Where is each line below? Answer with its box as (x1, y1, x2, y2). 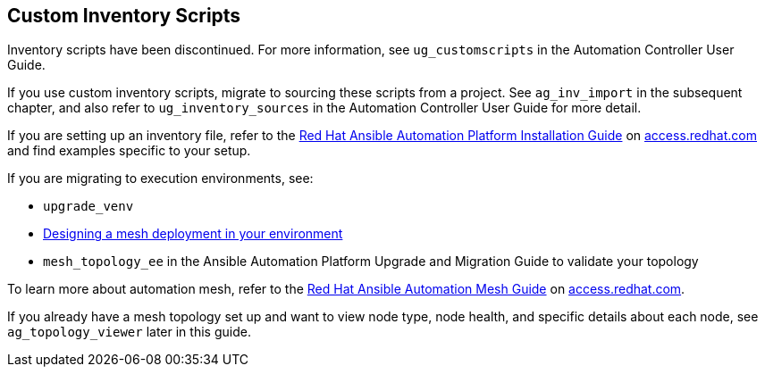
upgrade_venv (43, 199, 134, 214)
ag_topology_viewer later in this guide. (7, 324, 251, 340)
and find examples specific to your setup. (7, 143, 251, 159)
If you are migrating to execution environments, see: (7, 170, 314, 187)
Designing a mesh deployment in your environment (43, 226, 343, 242)
